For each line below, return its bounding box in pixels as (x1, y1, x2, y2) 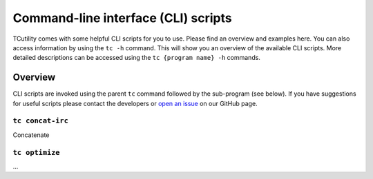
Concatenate (12, 131, 50, 139)
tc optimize (12, 148, 60, 157)
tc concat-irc (12, 116, 69, 125)
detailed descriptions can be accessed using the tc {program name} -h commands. (12, 54, 260, 62)
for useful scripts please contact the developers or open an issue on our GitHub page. (12, 99, 258, 107)
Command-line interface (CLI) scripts (12, 10, 232, 25)
